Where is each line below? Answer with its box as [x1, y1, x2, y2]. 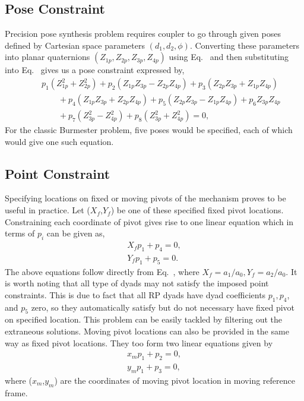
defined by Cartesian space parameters [5, 39, 145, 51]
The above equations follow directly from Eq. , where [5, 265, 199, 277]
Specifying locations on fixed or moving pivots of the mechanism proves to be [5, 192, 286, 204]
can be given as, [46, 227, 105, 239]
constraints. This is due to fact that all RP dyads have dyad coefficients [5, 288, 266, 301]
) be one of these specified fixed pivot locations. [110, 204, 284, 216]
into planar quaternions [5, 50, 90, 63]
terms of [5, 227, 35, 239]
